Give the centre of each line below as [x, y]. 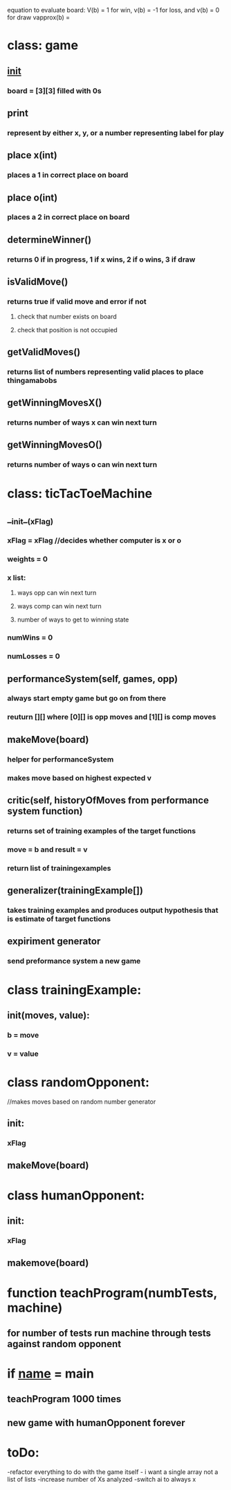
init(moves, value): [48, 1015]
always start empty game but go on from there [87, 699]
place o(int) [33, 197]
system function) [45, 811]
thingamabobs [32, 380]
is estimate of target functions [59, 919]
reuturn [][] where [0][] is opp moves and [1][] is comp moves [112, 717]
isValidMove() [38, 282]
